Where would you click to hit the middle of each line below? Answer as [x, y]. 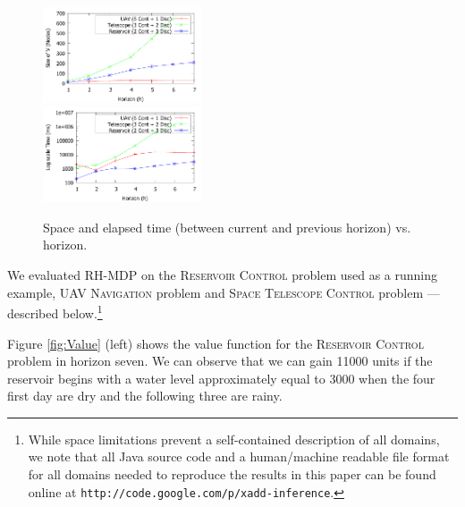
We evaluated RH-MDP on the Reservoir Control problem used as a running [223, 275]
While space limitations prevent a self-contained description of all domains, [234, 439]
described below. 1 [55, 312]
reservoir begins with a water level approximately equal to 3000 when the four [221, 378]
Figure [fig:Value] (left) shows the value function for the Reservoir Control [216, 343]
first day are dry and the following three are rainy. [145, 396]
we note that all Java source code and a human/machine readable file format [239, 456]
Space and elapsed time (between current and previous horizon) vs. [227, 227]
